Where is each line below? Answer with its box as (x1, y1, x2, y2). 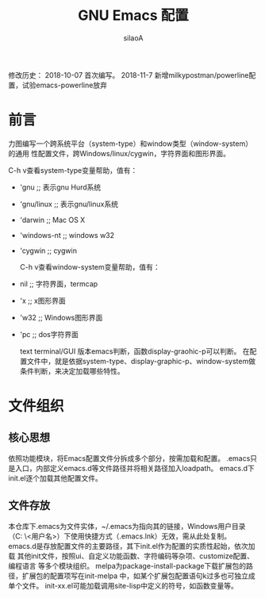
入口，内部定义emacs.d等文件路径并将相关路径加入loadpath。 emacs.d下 (14, 463, 255, 473)
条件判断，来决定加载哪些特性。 (19, 366, 125, 376)
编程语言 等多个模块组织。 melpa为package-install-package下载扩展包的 (8, 561, 247, 570)
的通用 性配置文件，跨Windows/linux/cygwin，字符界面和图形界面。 (8, 148, 231, 158)
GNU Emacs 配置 (78, 6, 189, 25)
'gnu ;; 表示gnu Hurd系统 (19, 182, 102, 192)
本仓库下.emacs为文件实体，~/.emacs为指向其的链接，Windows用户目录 (8, 521, 246, 531)
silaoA (123, 33, 144, 43)
